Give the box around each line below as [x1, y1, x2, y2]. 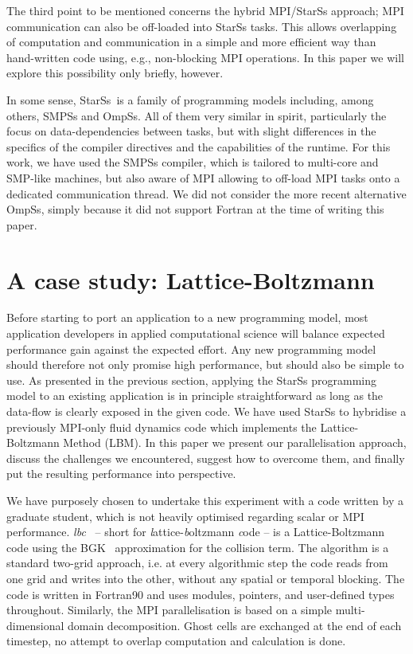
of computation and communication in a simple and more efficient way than [6, 33, 376, 50]
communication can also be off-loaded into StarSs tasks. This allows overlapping [6, 18, 397, 34]
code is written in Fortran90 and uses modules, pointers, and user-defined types [6, 585, 395, 602]
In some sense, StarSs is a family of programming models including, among [6, 91, 374, 108]
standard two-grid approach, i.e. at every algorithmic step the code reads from [6, 554, 388, 571]
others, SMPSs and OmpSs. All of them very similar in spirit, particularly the [6, 107, 387, 123]
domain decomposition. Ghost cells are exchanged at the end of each [68, 617, 402, 633]
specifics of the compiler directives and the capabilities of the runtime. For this [6, 138, 391, 155]
